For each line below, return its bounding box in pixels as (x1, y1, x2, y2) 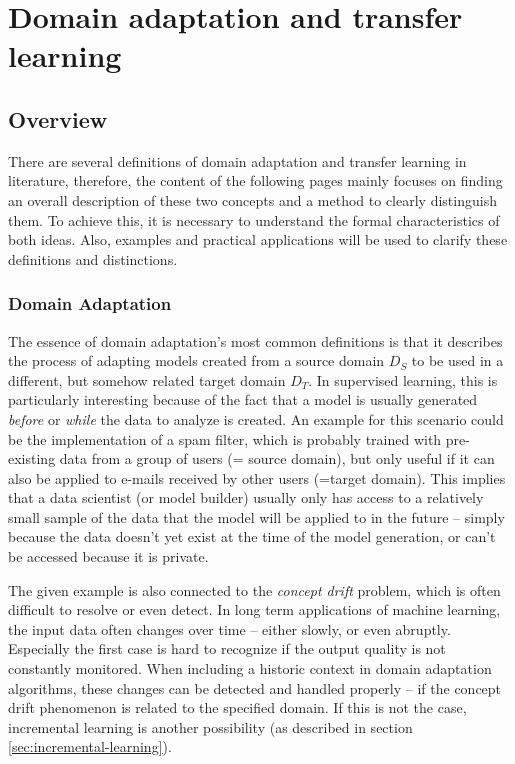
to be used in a (411, 350, 504, 371)
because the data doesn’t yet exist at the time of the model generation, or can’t (8, 526, 496, 547)
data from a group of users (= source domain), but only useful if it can (59, 448, 495, 469)
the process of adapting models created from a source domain (8, 350, 385, 371)
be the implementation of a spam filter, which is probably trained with (8, 428, 442, 449)
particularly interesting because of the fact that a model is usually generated (8, 389, 478, 410)
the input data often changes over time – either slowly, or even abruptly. (8, 618, 451, 639)
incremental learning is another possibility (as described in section (8, 716, 413, 737)
